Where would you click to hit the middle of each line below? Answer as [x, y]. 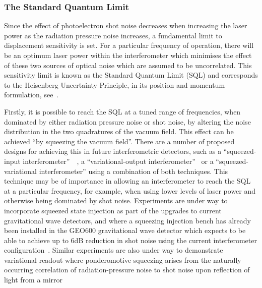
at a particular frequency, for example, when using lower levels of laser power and [130, 190]
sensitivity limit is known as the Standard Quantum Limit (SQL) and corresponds [131, 75]
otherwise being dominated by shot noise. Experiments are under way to [116, 200]
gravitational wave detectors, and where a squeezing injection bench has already [127, 220]
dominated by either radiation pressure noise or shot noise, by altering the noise [127, 121]
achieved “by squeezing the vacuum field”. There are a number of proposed [119, 141]
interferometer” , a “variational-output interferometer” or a [118, 161]
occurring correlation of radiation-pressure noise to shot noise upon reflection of [127, 270]
